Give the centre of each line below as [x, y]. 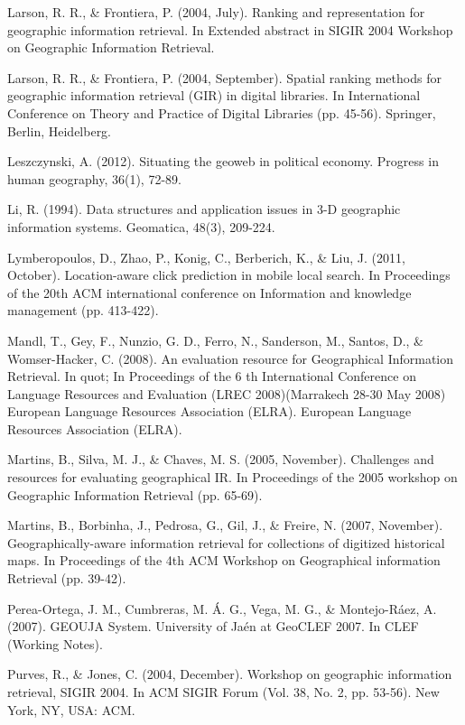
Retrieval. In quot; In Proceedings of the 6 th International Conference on [212, 376]
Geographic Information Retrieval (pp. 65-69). [135, 494]
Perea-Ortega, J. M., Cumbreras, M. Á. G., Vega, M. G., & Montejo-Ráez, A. [222, 608]
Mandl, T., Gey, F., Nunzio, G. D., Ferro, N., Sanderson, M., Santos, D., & [215, 340]
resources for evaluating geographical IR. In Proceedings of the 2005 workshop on [232, 477]
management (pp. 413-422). [83, 310]
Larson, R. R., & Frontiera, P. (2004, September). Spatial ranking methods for [224, 77]
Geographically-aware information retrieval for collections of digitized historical [226, 542]
